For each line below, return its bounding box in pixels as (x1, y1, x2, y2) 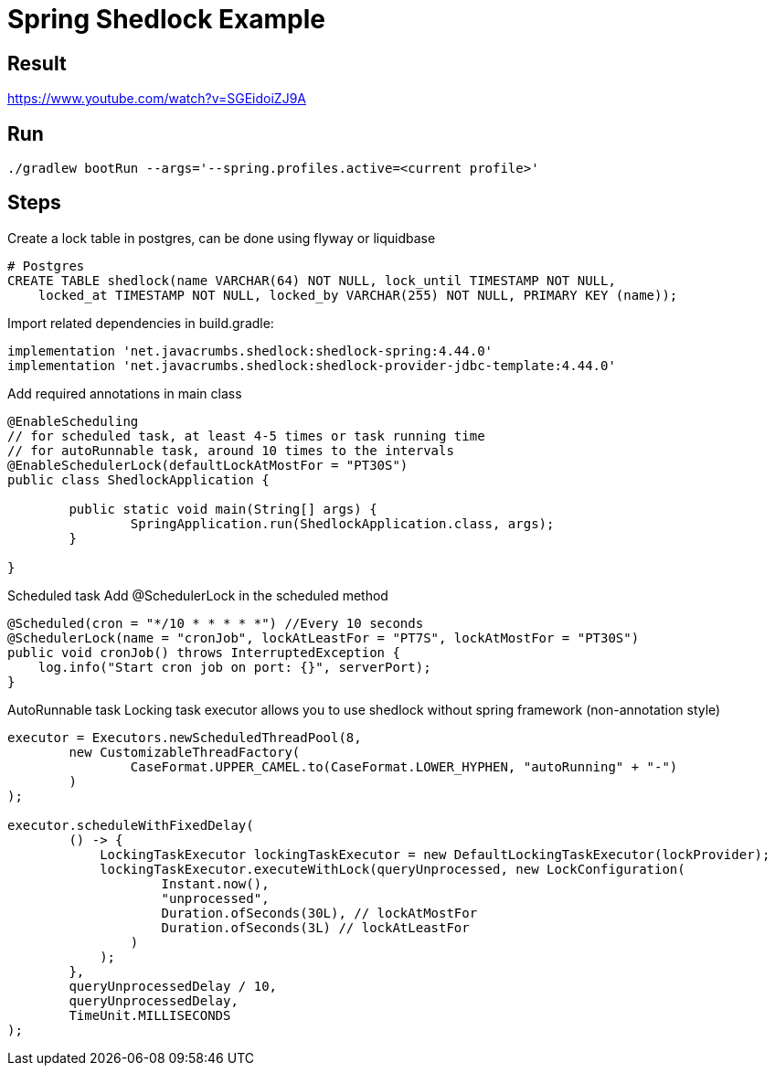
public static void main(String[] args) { (69, 501, 377, 516)
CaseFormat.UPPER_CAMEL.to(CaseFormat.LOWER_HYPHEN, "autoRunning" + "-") (130, 759, 678, 774)
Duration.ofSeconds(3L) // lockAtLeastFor (161, 919, 470, 935)
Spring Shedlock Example (7, 4, 325, 35)
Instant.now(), (161, 876, 270, 891)
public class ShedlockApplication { (7, 472, 270, 487)
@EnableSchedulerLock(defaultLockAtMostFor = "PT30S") (7, 457, 409, 473)
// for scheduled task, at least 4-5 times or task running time (7, 428, 485, 443)
